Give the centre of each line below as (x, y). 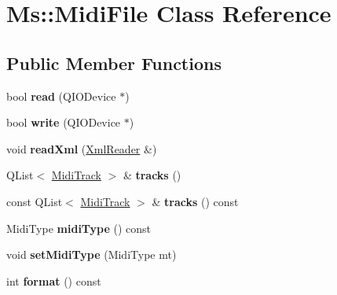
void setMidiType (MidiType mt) (92, 254)
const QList (35, 201)
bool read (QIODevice (61, 96)
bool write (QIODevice (64, 122)
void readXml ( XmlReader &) (82, 148)
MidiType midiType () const (79, 228)
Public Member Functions (114, 63)
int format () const (54, 280)
